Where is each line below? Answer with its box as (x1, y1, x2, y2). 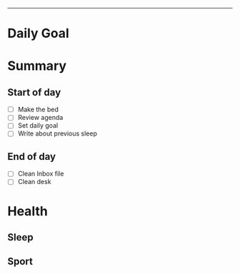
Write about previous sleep (17, 129, 98, 138)
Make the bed (17, 105, 59, 114)
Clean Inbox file (17, 169, 64, 178)
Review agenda (17, 113, 64, 122)
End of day (7, 151, 56, 163)
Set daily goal (17, 121, 59, 130)
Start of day (7, 86, 61, 98)
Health (7, 203, 48, 219)
